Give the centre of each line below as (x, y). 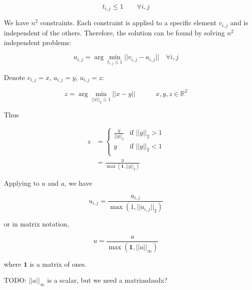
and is (239, 23)
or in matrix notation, (37, 224)
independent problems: (38, 42)
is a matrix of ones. (58, 264)
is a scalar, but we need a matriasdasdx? (107, 280)
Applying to (22, 183)
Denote (15, 77)
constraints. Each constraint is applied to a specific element (128, 23)
